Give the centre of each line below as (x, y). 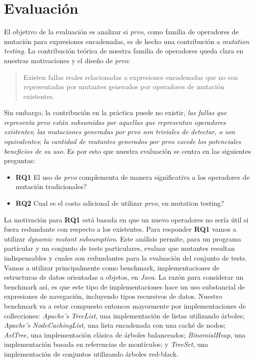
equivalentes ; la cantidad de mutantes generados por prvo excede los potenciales (123, 141)
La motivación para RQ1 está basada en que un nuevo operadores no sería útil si (126, 219)
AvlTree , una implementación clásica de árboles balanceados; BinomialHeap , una (125, 334)
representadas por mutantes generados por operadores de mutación (124, 86)
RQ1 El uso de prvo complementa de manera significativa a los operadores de (132, 177)
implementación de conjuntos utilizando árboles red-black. (91, 353)
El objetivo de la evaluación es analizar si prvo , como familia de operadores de (121, 32)
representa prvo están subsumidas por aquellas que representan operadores (115, 122)
